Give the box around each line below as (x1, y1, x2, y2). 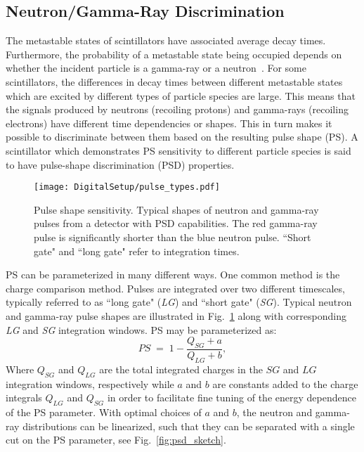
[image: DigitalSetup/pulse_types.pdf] (34, 182, 220, 193)
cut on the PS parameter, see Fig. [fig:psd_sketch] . (6, 432, 226, 447)
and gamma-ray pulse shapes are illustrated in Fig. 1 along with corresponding (6, 308, 346, 323)
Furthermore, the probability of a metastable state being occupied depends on (6, 46, 342, 61)
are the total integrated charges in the (99, 361, 263, 376)
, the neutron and (236, 404, 313, 419)
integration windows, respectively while (6, 376, 174, 391)
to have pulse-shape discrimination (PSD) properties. (6, 157, 235, 172)
